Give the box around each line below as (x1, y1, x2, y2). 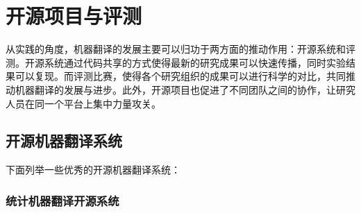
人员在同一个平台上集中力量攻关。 (6, 96, 161, 110)
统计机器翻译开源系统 (6, 191, 119, 209)
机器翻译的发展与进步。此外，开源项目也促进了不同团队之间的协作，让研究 (15, 82, 355, 96)
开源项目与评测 (6, 1, 142, 30)
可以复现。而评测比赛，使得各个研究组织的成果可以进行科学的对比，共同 (15, 69, 346, 83)
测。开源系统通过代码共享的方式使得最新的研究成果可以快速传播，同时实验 (6, 55, 346, 69)
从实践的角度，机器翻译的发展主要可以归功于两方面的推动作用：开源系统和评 (6, 42, 355, 56)
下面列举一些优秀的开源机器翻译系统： (6, 162, 180, 177)
